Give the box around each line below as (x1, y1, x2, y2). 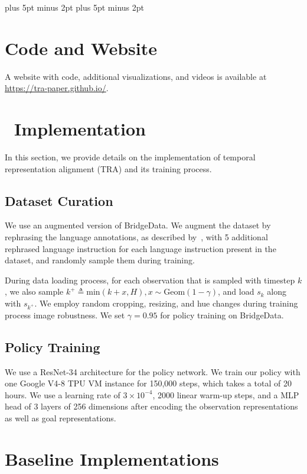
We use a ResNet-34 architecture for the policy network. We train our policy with (5, 365, 301, 378)
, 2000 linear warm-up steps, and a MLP (152, 388, 299, 401)
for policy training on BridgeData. (160, 308, 284, 321)
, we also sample (5, 285, 64, 298)
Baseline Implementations (5, 446, 219, 470)
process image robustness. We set (5, 308, 125, 321)
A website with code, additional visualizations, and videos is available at (5, 70, 267, 82)
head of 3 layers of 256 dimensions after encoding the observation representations (5, 400, 298, 412)
